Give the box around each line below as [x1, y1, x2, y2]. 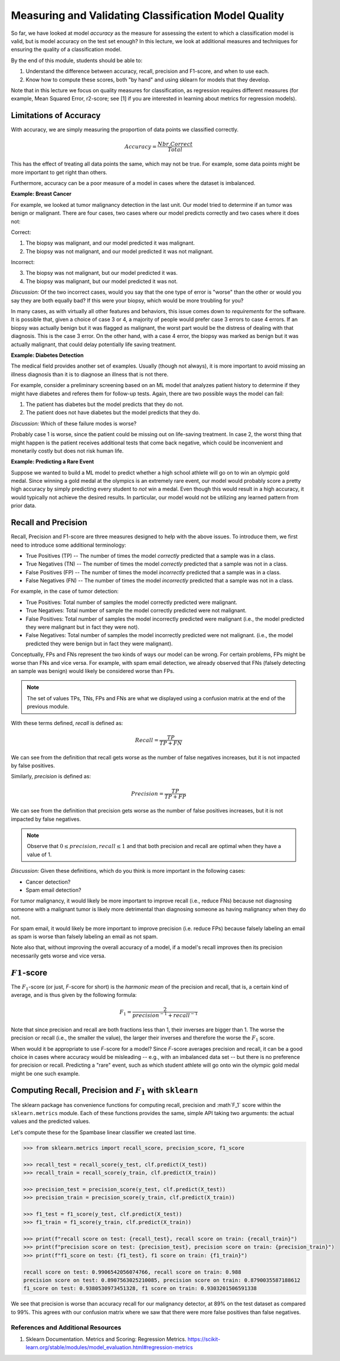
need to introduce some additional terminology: [11, 541, 126, 548]
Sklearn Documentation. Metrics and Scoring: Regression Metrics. [25, 1336, 187, 1343]
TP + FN [159, 739, 182, 746]
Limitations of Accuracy [11, 111, 101, 121]
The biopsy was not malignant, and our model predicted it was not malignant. [25, 248, 214, 255]
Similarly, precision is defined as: [11, 773, 91, 780]
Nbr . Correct [157, 141, 193, 148]
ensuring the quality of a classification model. [11, 46, 122, 53]
